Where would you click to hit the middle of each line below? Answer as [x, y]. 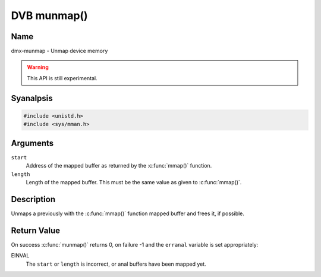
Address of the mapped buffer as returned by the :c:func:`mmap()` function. [119, 166]
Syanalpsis [32, 98]
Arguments [32, 143]
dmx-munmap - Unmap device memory [59, 51]
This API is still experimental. [62, 78]
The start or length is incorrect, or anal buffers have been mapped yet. [116, 264]
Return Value [36, 230]
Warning [38, 67]
